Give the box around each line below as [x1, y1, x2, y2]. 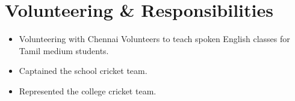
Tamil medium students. [19, 44, 109, 57]
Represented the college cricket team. [19, 84, 157, 97]
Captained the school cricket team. [19, 64, 147, 77]
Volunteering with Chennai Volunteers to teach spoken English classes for [19, 32, 290, 45]
